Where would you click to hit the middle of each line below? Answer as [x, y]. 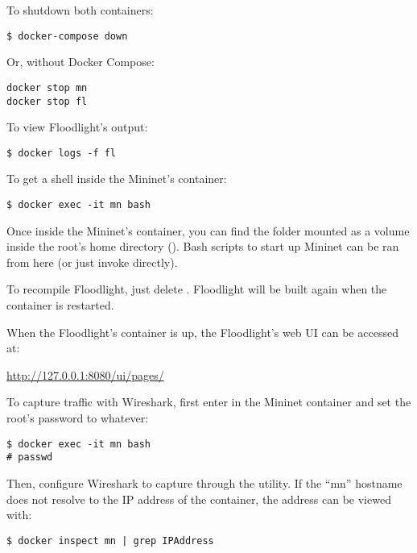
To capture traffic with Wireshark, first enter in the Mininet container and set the [209, 402]
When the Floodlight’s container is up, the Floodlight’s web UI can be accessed [202, 332]
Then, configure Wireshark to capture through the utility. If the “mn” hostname [204, 482]
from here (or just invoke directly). [92, 262]
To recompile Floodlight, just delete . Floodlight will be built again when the [197, 289]
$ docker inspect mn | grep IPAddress [110, 541]
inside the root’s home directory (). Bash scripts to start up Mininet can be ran [203, 246]
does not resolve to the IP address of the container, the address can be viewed [199, 499]
